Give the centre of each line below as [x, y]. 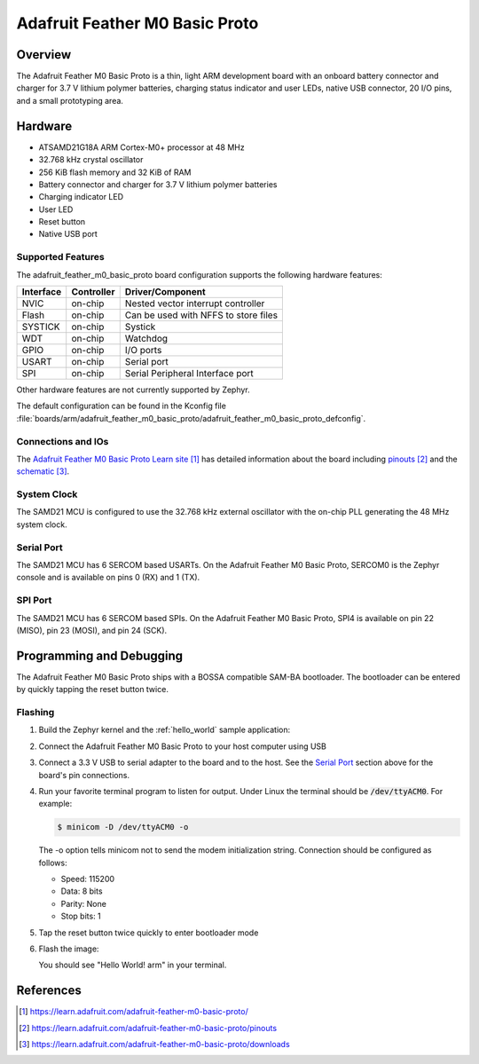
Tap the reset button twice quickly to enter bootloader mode [149, 933]
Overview [44, 55]
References [49, 991]
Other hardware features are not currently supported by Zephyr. [133, 390]
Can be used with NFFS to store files [201, 315]
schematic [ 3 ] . [43, 471]
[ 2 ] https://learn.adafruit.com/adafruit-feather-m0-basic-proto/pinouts [148, 1028]
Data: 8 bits [82, 891]
